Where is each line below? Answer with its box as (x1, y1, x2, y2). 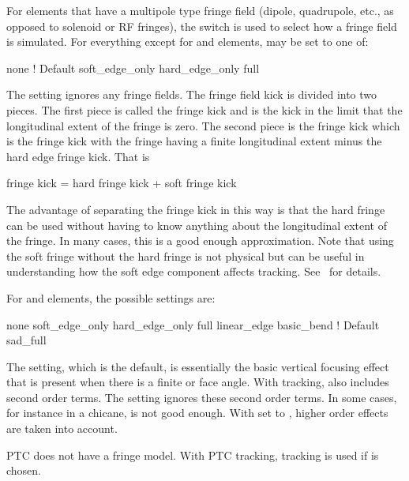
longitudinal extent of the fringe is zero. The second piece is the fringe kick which (6, 117, 400, 133)
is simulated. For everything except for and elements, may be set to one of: (6, 33, 369, 50)
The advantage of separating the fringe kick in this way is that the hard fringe (6, 201, 385, 217)
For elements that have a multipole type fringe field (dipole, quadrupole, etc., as (6, 2, 394, 18)
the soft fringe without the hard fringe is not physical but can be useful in (6, 247, 365, 264)
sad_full (6, 332, 47, 348)
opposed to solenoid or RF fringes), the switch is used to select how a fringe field (6, 17, 397, 34)
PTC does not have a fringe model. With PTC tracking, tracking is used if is (6, 446, 379, 463)
